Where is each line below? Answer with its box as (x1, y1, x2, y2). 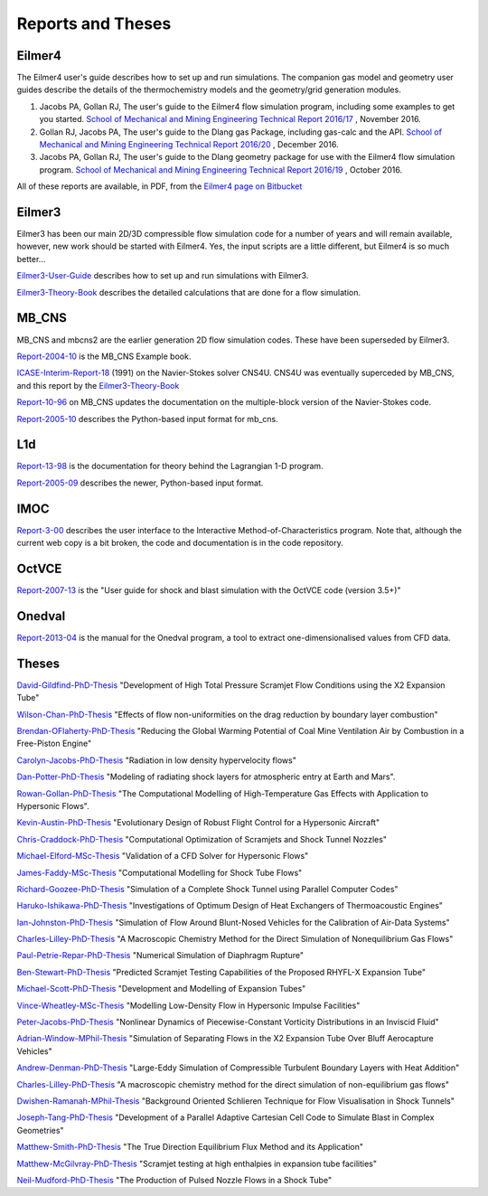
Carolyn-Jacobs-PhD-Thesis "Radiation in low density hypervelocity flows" (16, 755, 297, 766)
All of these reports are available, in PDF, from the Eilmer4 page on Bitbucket (16, 181, 303, 192)
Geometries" (16, 1125, 64, 1135)
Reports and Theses (16, 14, 172, 33)
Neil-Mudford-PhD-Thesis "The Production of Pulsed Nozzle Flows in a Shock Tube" (16, 1174, 333, 1185)
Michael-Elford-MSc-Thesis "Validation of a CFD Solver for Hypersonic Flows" (16, 851, 309, 862)
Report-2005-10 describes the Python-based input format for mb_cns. (16, 413, 279, 424)
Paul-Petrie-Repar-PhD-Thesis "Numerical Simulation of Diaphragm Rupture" (16, 950, 305, 961)
